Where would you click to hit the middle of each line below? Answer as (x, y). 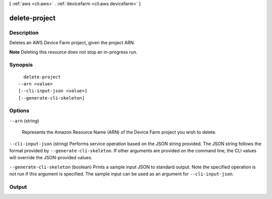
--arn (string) (24, 121)
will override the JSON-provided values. (51, 158)
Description (24, 33)
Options (19, 111)
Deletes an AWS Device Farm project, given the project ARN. (72, 43)
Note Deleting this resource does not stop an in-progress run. (73, 52)
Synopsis (21, 65)
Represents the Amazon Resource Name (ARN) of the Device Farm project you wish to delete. (119, 132)
